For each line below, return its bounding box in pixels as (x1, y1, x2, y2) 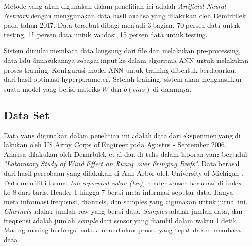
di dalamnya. (153, 83, 192, 93)
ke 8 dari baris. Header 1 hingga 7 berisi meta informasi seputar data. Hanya (4, 187, 233, 197)
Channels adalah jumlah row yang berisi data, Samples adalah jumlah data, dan (4, 206, 243, 216)
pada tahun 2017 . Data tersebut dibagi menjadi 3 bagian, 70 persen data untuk (4, 20, 240, 30)
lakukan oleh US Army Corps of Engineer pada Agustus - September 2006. (4, 139, 227, 150)
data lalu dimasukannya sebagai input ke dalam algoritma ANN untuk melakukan (4, 55, 249, 65)
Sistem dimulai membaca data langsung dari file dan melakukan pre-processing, (4, 46, 241, 56)
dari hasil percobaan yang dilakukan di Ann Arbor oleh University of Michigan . (4, 168, 243, 178)
